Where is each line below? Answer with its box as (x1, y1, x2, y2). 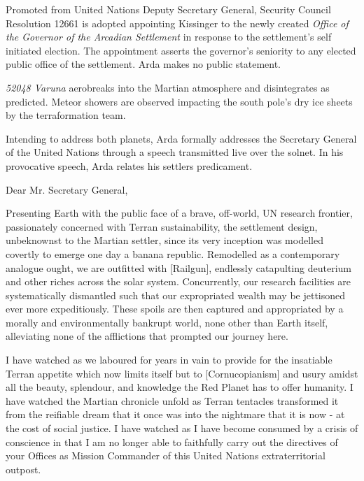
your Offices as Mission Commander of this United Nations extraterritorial (6, 448, 325, 463)
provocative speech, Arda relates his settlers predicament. (6, 158, 253, 173)
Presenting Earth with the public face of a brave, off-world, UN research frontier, (6, 206, 353, 220)
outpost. (6, 461, 41, 476)
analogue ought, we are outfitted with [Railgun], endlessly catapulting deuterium (6, 260, 351, 275)
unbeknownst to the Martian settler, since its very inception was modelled (6, 233, 323, 247)
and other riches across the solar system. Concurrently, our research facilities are (6, 274, 351, 289)
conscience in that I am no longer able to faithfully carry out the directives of (6, 434, 338, 449)
